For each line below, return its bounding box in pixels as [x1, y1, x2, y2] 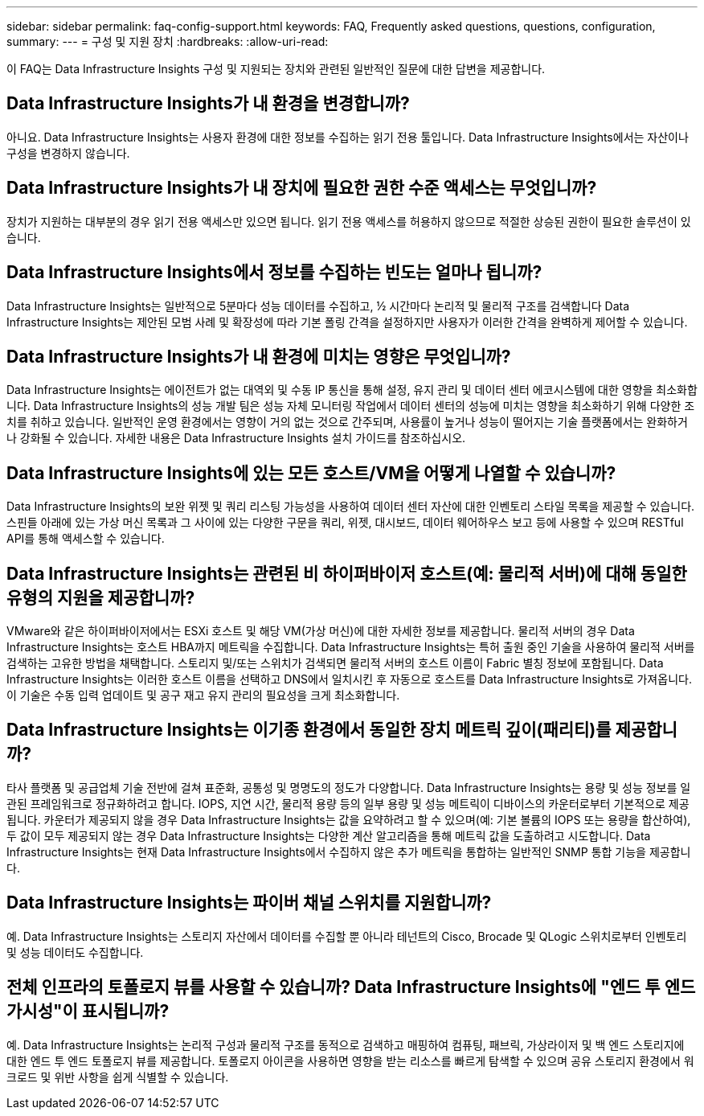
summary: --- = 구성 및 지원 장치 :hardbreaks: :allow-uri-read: [6, 35, 329, 48]
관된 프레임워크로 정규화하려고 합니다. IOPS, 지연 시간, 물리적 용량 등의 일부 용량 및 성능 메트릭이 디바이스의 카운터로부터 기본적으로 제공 [6, 796, 690, 810]
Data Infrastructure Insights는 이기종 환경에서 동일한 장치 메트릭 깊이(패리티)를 [6, 720, 612, 741]
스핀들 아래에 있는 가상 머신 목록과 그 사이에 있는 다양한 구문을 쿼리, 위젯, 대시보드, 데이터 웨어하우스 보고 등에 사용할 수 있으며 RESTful [6, 515, 684, 530]
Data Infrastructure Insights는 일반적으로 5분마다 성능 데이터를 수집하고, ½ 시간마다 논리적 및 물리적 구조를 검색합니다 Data [6, 298, 630, 313]
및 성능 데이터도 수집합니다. [6, 945, 144, 959]
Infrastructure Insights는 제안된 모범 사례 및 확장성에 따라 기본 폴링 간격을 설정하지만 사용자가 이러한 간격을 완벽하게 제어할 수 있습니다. [6, 314, 688, 329]
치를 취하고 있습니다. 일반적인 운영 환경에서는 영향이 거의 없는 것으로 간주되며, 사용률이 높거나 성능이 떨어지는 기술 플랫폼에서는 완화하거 [6, 415, 688, 429]
